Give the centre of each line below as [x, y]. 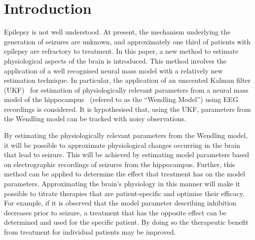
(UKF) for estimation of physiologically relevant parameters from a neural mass [126, 89]
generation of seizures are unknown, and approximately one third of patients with [127, 41]
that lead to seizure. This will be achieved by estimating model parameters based [127, 154]
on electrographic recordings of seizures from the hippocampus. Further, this [120, 164]
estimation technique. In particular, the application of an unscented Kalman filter [127, 80]
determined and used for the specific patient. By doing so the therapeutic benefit [126, 222]
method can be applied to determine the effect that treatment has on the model [125, 174]
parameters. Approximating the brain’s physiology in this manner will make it [122, 184]
